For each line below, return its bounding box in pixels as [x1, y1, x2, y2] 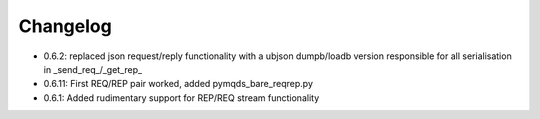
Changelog [18, 15, 112, 37]
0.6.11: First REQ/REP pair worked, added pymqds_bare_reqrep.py [43, 78, 314, 90]
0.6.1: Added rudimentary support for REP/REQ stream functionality [43, 91, 320, 104]
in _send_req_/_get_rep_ [43, 63, 143, 75]
